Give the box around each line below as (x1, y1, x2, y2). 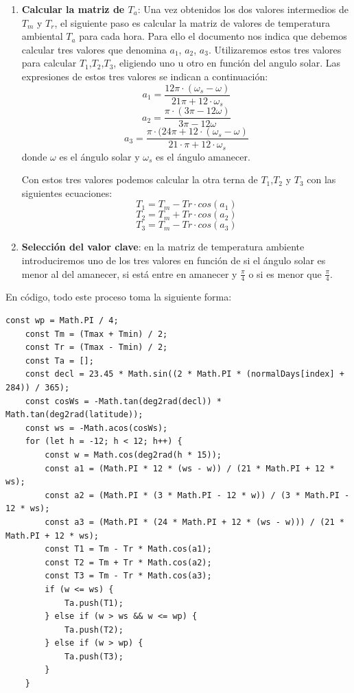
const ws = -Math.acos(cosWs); (25, 423, 168, 433)
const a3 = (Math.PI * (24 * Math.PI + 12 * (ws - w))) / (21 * (45, 517, 344, 527)
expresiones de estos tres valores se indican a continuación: (21, 69, 268, 83)
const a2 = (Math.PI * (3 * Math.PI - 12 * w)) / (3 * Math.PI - (45, 490, 350, 500)
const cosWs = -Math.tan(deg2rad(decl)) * (25, 396, 222, 406)
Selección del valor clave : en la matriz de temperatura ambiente (21, 239, 305, 254)
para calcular (21, 56, 77, 70)
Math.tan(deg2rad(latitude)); (5, 410, 143, 420)
